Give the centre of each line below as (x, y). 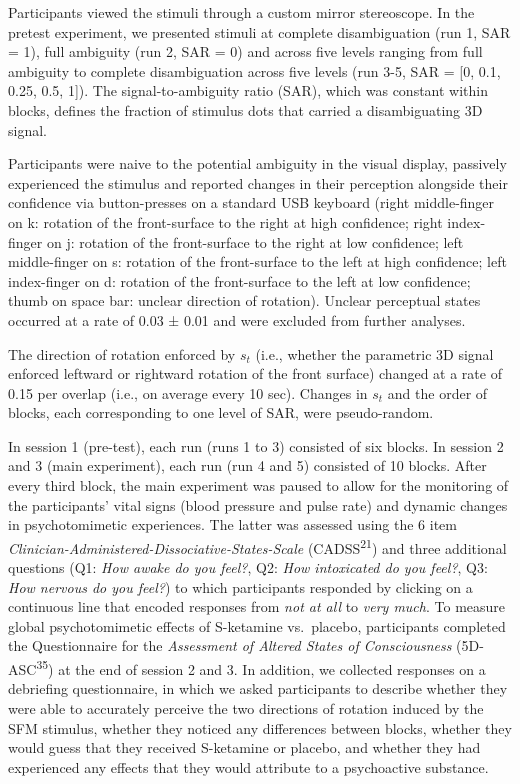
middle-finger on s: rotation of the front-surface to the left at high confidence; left (257, 261)
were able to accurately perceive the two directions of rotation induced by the (246, 707)
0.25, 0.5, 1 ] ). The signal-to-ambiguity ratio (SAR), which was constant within (248, 90)
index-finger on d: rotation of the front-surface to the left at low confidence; (239, 280)
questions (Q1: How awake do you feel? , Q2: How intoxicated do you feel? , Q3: (248, 567)
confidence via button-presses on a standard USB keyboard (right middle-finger (251, 202)
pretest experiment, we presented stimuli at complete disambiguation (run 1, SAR (259, 31)
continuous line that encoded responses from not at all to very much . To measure (257, 606)
